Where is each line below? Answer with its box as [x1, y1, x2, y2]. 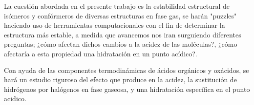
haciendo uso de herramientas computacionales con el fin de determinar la [4, 20, 225, 30]
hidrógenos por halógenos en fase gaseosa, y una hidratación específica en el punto [4, 84, 250, 94]
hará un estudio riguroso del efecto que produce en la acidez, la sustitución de [4, 74, 237, 85]
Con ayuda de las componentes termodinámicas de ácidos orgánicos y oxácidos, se [4, 65, 249, 75]
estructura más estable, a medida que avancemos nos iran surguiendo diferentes [4, 29, 241, 39]
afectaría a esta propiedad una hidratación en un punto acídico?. [4, 48, 197, 58]
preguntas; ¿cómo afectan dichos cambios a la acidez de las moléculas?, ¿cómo [4, 39, 237, 49]
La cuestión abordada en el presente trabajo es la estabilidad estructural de [4, 1, 230, 11]
